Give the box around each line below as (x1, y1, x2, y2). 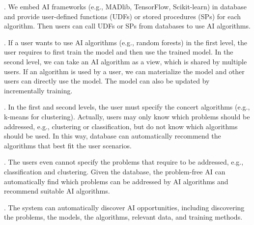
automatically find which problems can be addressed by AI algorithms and (4, 176, 228, 186)
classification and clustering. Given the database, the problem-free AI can (4, 166, 226, 176)
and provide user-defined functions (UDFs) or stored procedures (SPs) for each (4, 11, 241, 21)
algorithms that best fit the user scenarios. (4, 140, 132, 150)
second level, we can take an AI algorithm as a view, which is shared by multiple (4, 56, 247, 66)
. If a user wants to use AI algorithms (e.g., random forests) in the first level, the (4, 37, 247, 47)
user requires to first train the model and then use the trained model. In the (4, 47, 233, 57)
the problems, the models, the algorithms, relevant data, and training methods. (4, 212, 243, 222)
